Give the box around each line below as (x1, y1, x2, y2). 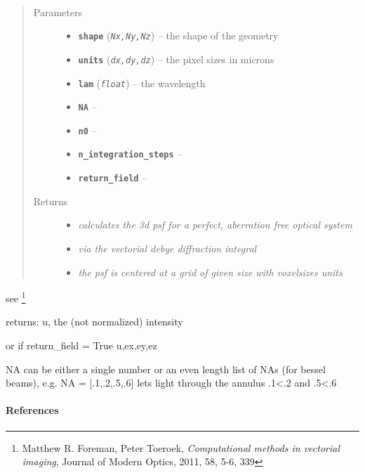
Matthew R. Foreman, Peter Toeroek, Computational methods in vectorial (22, 440, 340, 455)
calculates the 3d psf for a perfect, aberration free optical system (78, 217, 352, 232)
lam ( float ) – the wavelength (78, 75, 206, 90)
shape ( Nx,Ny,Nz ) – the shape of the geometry (78, 28, 279, 43)
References (6, 403, 59, 417)
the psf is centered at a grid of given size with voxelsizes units (78, 264, 343, 279)
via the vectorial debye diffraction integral (78, 240, 257, 255)
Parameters (33, 4, 82, 19)
